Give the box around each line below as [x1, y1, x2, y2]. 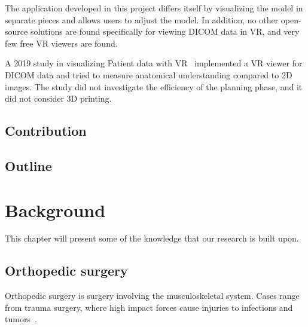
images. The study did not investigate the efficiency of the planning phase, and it [5, 80, 303, 93]
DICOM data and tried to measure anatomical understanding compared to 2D [5, 68, 292, 81]
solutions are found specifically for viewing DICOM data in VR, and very [30, 25, 300, 38]
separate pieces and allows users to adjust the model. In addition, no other [5, 13, 279, 26]
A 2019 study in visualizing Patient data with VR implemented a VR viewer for [5, 57, 303, 69]
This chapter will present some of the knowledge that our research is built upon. [5, 232, 299, 245]
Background [5, 197, 106, 222]
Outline [5, 156, 52, 175]
